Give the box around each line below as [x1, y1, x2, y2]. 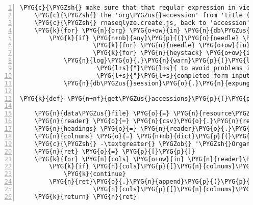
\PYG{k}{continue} [63, 170, 126, 178]
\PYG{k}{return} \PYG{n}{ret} [34, 193, 137, 200]
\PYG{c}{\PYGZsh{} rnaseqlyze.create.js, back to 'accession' [34, 19, 250, 26]
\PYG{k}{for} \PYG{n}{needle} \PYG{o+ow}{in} [93, 42, 250, 49]
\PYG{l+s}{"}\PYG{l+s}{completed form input [96, 72, 250, 79]
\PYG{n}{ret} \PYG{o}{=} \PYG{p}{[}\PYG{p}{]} [34, 148, 195, 155]
